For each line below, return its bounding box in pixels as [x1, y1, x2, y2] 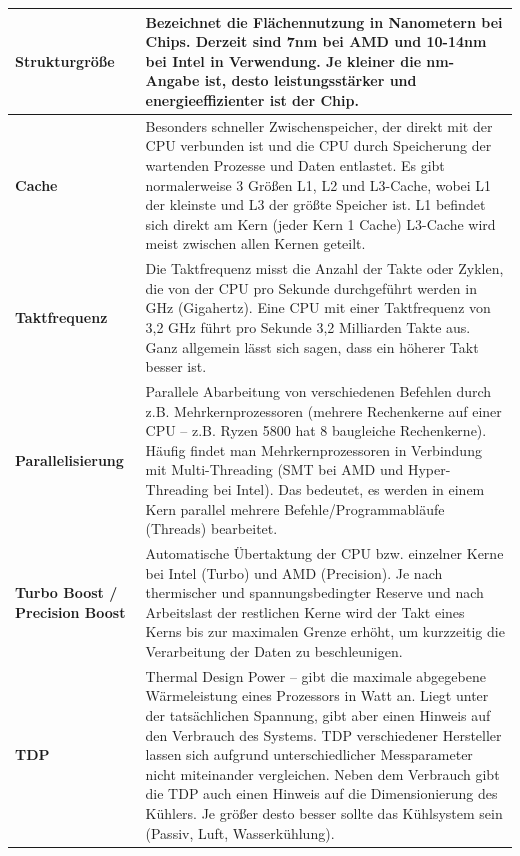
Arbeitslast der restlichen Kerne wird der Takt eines [145, 601, 465, 622]
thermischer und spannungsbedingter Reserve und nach [145, 582, 484, 603]
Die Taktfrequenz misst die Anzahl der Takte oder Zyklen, [145, 258, 504, 279]
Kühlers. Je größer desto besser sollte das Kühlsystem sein [145, 802, 503, 823]
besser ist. [145, 356, 207, 377]
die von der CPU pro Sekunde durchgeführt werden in [145, 277, 477, 298]
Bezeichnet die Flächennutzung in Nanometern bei [145, 11, 503, 32]
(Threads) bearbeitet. [145, 518, 278, 539]
